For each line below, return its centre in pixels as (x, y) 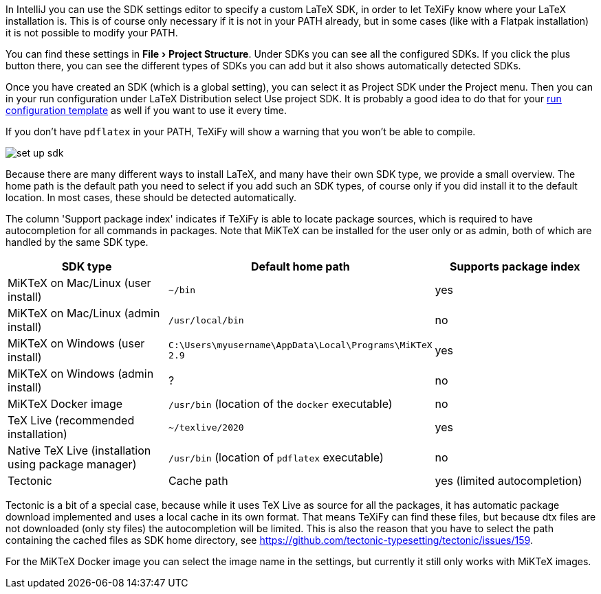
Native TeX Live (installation (79, 450)
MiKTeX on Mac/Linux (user (79, 283)
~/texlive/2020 (206, 427)
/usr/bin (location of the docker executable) (281, 404)
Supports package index (515, 266)
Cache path (198, 481)
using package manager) (72, 464)
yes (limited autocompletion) (509, 481)
